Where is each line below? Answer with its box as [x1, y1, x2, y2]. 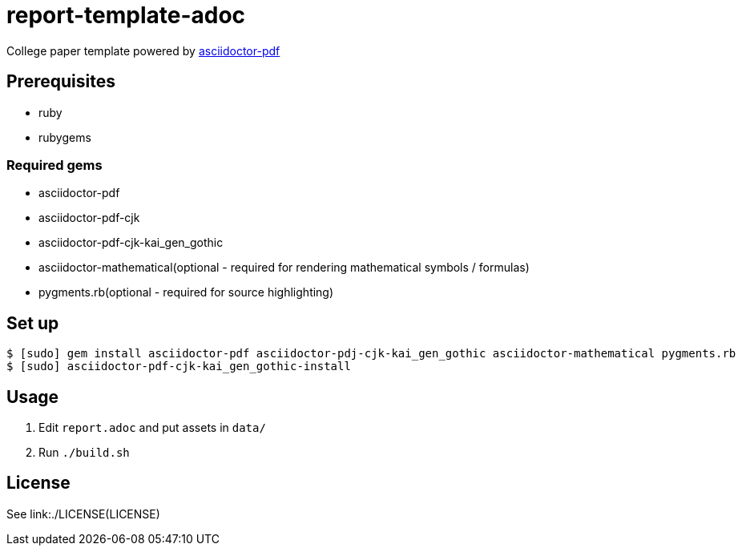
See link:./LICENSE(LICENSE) [6, 506, 160, 521]
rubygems [38, 130, 91, 144]
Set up [6, 312, 59, 333]
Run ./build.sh [38, 445, 130, 460]
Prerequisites [6, 71, 115, 92]
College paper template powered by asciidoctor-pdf [6, 43, 280, 58]
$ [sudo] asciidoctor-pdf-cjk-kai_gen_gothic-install [6, 360, 351, 373]
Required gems [6, 156, 103, 173]
